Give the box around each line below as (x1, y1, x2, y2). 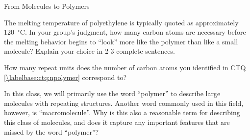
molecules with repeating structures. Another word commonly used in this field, (4, 98, 244, 108)
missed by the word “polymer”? (4, 126, 99, 137)
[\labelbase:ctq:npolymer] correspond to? (4, 72, 126, 82)
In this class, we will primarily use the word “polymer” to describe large (4, 88, 221, 99)
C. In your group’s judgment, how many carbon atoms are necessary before (20, 27, 246, 37)
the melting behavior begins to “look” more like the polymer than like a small (4, 36, 238, 46)
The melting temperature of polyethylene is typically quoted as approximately (4, 17, 239, 27)
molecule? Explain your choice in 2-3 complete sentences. (4, 46, 175, 56)
